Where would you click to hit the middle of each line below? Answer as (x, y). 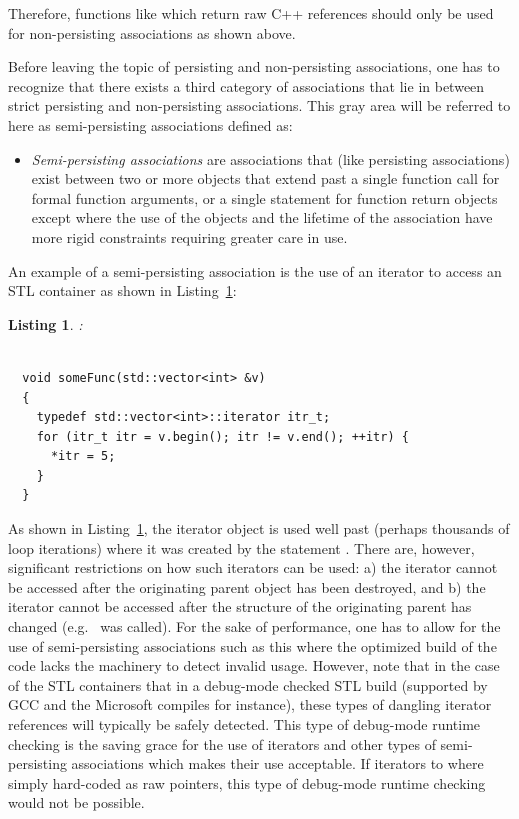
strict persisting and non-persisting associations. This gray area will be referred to (259, 105)
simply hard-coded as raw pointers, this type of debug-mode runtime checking (247, 782)
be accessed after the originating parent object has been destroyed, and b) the (247, 586)
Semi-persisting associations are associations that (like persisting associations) (270, 158)
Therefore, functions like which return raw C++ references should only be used (251, 13)
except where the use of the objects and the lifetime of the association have (262, 217)
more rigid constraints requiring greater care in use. (189, 236)
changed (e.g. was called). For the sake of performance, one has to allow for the (254, 626)
